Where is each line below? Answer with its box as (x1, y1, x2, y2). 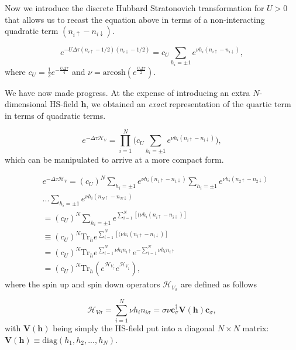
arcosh (102, 68, 126, 77)
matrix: (242, 322, 269, 334)
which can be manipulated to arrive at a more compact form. (5, 153, 224, 166)
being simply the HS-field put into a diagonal (53, 322, 215, 334)
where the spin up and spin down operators (5, 278, 160, 290)
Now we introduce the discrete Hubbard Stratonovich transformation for (5, 2, 264, 13)
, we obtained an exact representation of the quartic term (86, 98, 291, 110)
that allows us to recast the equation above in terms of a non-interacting (5, 13, 265, 25)
